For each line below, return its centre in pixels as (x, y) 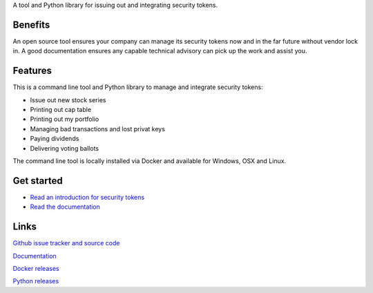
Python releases (36, 281)
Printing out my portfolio (65, 119)
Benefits (31, 25)
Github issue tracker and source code (66, 243)
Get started (38, 181)
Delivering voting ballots (65, 148)
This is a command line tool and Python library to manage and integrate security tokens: (138, 87)
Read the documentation (65, 207)
